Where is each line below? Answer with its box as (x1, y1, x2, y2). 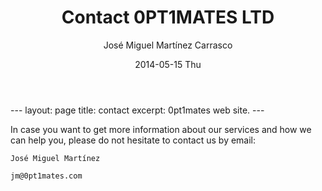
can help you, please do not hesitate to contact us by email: (10, 134, 257, 146)
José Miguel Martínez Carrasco (103, 39, 233, 51)
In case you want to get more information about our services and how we (10, 123, 312, 135)
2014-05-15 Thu (134, 58, 202, 70)
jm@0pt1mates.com (10, 171, 83, 181)
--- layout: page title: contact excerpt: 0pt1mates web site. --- (10, 104, 265, 116)
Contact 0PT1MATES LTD (61, 6, 275, 29)
